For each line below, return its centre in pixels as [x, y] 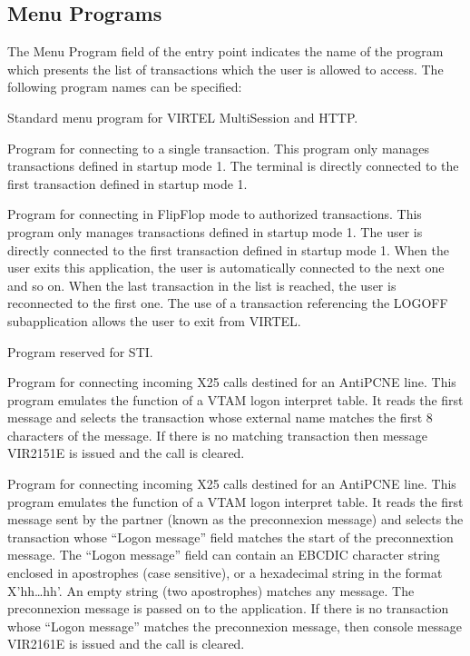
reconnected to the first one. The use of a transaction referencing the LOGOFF [228, 303]
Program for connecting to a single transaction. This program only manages [219, 148]
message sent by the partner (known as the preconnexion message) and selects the [235, 519]
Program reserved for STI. [80, 351]
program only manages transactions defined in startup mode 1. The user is [215, 231]
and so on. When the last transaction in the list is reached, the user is [202, 285]
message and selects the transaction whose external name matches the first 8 [220, 417]
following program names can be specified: [125, 87]
